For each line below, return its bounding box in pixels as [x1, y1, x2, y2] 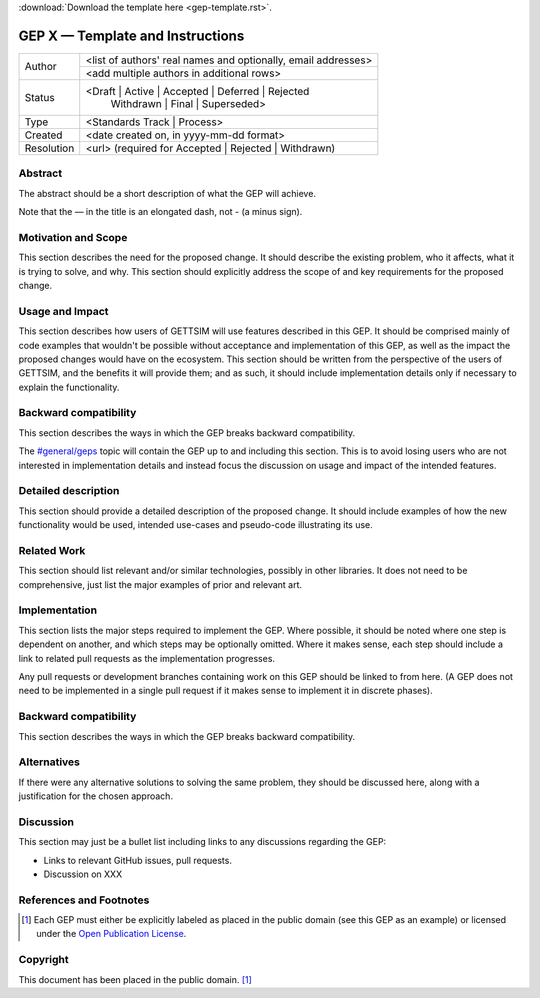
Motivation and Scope [18, 230, 128, 244]
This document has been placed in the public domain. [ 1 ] [18, 973, 252, 985]
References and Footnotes [18, 893, 150, 907]
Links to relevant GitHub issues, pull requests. [43, 854, 232, 866]
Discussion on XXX [43, 868, 123, 880]
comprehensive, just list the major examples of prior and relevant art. [18, 578, 303, 590]
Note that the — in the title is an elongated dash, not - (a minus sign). [18, 206, 303, 218]
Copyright [18, 953, 69, 967]
